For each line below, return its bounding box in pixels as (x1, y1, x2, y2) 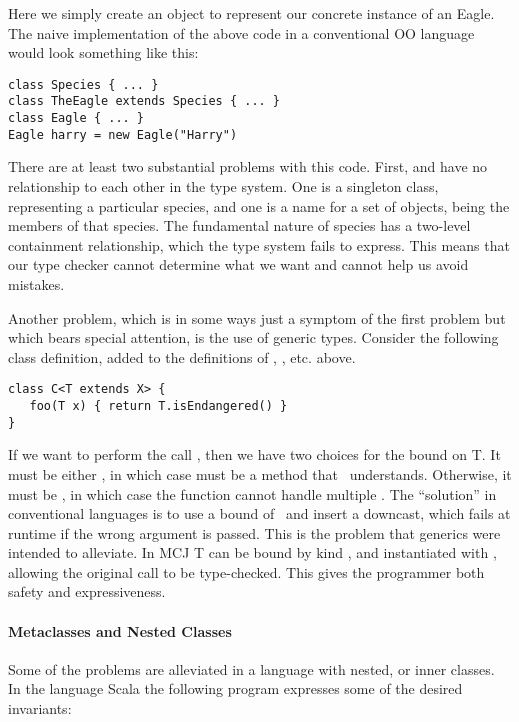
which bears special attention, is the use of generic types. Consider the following (8, 327, 499, 348)
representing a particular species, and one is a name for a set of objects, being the (8, 195, 510, 216)
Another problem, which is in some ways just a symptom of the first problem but (8, 307, 506, 328)
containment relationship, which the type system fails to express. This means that (8, 234, 510, 255)
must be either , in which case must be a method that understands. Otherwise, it (8, 463, 512, 484)
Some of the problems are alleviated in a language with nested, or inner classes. (8, 658, 495, 679)
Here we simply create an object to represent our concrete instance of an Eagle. (8, 3, 495, 23)
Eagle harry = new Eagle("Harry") (8, 127, 238, 142)
